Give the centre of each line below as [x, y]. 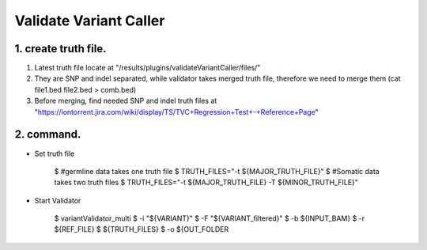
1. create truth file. [60, 49]
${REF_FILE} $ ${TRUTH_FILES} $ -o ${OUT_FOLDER [142, 229]
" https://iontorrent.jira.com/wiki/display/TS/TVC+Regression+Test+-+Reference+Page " [177, 112]
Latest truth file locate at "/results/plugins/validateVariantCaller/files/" [147, 68]
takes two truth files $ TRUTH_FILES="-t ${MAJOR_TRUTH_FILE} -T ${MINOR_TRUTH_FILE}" [206, 183]
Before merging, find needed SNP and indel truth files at [126, 101]
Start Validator [58, 200]
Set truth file [55, 153]
